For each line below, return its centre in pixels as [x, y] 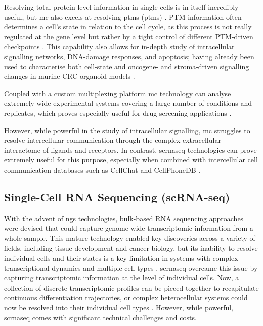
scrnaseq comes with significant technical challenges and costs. [100, 317]
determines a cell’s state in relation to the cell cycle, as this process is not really [128, 27]
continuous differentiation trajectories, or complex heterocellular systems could [126, 297]
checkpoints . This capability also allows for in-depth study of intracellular [119, 46]
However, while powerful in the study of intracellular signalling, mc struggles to [127, 130]
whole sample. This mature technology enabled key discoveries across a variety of [130, 238]
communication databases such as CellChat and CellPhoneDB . [102, 169]
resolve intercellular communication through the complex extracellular [113, 140]
